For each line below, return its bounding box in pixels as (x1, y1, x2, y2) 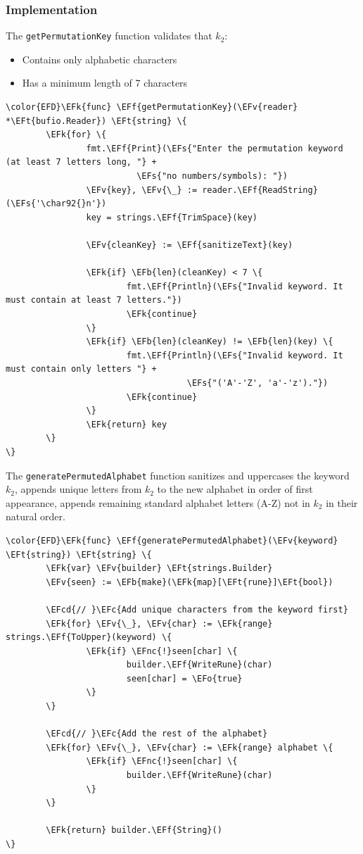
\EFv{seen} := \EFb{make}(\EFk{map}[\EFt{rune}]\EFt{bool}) (46, 577, 333, 587)
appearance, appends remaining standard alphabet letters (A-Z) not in (6, 495, 310, 510)
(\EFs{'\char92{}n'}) (6, 199, 107, 209)
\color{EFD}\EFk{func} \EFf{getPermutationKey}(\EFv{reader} (6, 102, 298, 113)
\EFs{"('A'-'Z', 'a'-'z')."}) (186, 377, 329, 388)
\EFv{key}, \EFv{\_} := (86, 184, 198, 195)
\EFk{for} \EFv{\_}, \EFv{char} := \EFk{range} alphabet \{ (46, 742, 333, 753)
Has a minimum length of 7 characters (22, 75, 188, 90)
